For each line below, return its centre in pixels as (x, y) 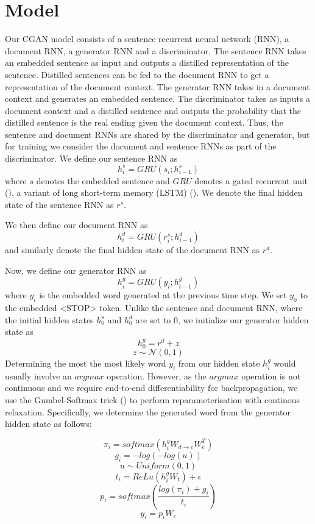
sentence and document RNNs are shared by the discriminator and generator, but (157, 134)
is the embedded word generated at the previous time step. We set (163, 295)
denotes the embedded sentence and (103, 180)
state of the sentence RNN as (59, 204)
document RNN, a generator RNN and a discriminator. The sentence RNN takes (156, 50)
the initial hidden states (49, 319)
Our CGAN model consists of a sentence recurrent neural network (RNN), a (147, 39)
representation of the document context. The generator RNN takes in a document (157, 86)
